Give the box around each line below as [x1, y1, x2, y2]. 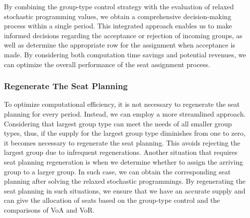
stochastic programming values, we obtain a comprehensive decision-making [4, 11, 231, 21]
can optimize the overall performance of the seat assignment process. [4, 59, 210, 69]
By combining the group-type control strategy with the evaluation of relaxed [4, 1, 234, 11]
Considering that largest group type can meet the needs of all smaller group [4, 118, 232, 128]
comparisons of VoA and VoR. [4, 204, 95, 215]
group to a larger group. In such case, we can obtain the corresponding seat [4, 166, 231, 176]
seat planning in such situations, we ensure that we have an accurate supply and [4, 185, 246, 195]
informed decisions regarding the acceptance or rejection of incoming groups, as [4, 30, 243, 40]
